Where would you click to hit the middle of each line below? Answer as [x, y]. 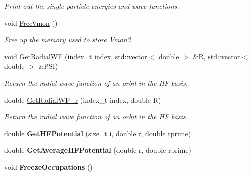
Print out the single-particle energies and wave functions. [92, 6]
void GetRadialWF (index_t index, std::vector [76, 56]
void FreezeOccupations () [48, 167]
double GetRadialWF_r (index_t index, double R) [83, 100]
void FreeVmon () [31, 23]
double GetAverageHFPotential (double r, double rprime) [98, 150]
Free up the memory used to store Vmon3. [68, 40]
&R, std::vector [217, 56]
